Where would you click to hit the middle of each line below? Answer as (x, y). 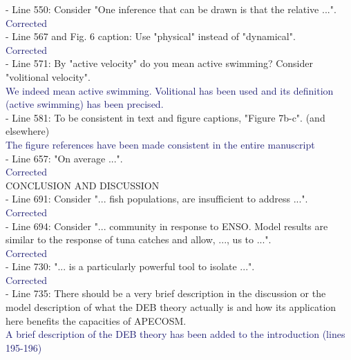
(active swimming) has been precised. (85, 104)
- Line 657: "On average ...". (64, 158)
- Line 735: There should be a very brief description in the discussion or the (166, 293)
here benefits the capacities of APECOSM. (96, 320)
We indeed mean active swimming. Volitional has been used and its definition (170, 90)
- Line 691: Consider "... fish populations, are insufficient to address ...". (157, 199)
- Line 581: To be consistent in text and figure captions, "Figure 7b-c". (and (165, 117)
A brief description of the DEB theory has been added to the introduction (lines (175, 334)
